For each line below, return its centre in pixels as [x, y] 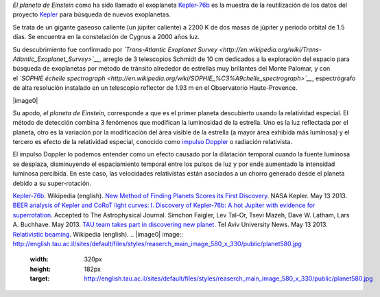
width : [39, 259]
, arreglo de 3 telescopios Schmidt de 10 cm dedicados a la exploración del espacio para [224, 59]
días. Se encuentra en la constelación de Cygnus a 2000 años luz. [106, 37]
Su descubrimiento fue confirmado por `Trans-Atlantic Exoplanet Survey [115, 49]
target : [40, 278]
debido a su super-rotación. [52, 183]
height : [40, 269]
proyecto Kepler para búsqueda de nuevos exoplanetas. [92, 14]
